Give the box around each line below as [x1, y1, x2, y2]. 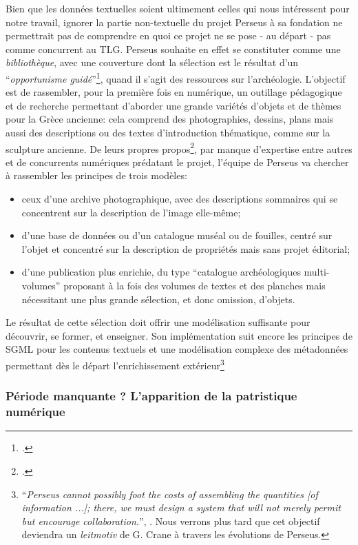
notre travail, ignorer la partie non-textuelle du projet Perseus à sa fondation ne [6, 14, 343, 29]
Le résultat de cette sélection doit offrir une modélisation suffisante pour [6, 315, 310, 329]
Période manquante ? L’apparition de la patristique [6, 387, 297, 404]
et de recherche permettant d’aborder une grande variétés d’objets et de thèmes [6, 98, 341, 112]
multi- [304, 265, 330, 279]
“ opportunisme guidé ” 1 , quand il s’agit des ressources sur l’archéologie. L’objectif [6, 69, 346, 85]
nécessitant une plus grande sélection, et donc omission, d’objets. [21, 291, 295, 306]
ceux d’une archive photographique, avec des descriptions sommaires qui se [21, 192, 338, 206]
